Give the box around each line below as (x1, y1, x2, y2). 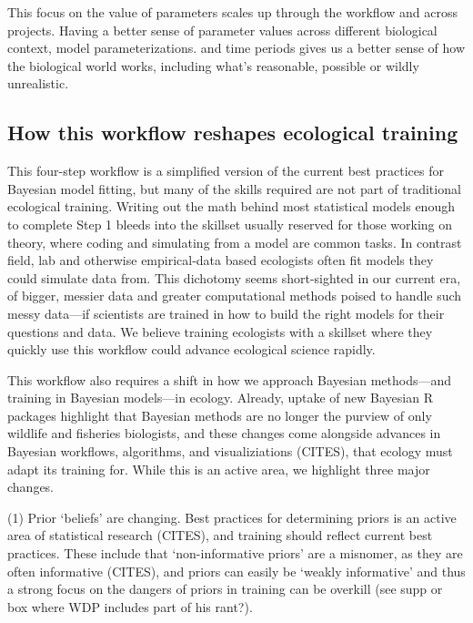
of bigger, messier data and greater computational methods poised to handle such (7, 286, 462, 305)
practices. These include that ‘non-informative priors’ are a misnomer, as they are (7, 544, 463, 563)
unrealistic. (7, 74, 69, 93)
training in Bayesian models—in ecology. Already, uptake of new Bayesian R (7, 388, 433, 407)
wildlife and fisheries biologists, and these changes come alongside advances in (7, 424, 441, 443)
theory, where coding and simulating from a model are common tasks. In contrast (7, 232, 462, 251)
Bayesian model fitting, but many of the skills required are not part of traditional (7, 179, 461, 198)
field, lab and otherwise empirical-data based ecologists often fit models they (7, 250, 434, 270)
